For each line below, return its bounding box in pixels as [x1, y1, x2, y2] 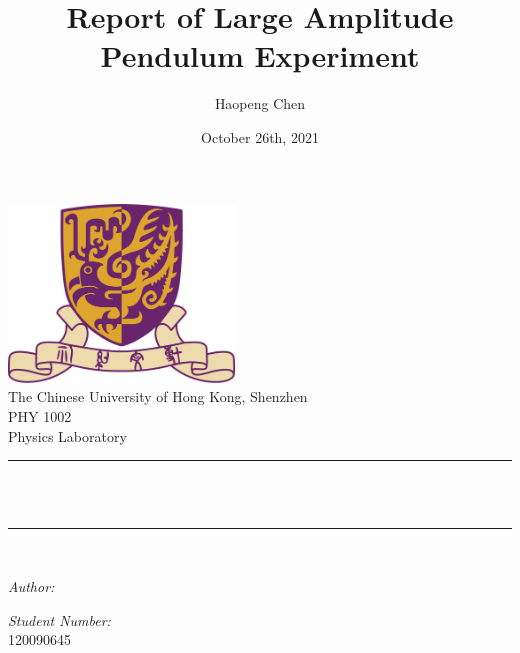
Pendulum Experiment [100, 35, 420, 76]
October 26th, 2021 [201, 126, 319, 147]
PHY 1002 [8, 406, 72, 427]
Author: [8, 576, 55, 597]
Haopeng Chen [214, 93, 306, 114]
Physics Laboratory [8, 425, 127, 446]
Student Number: [8, 609, 111, 630]
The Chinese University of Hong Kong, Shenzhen [8, 386, 308, 407]
